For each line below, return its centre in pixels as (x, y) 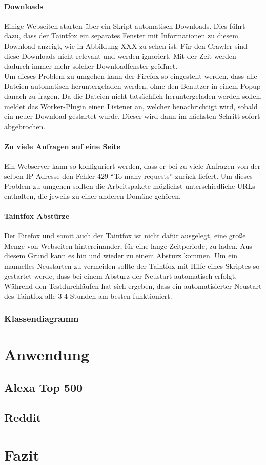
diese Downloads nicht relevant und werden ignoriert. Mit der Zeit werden (120, 56)
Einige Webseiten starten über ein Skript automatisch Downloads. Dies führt (125, 25)
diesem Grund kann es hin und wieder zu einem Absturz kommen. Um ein (121, 256)
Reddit (23, 417)
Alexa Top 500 (44, 387)
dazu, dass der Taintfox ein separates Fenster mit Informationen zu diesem (121, 36)
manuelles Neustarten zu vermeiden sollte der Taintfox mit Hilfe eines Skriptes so (132, 266)
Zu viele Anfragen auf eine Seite (62, 146)
